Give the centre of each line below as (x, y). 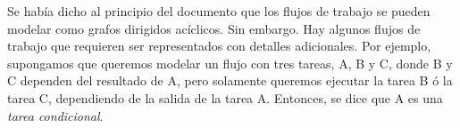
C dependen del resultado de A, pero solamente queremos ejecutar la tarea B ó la (230, 80)
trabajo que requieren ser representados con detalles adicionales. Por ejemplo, (219, 46)
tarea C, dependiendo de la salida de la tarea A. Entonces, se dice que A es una (225, 97)
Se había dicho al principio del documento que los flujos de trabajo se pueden (219, 11)
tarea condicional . (55, 115)
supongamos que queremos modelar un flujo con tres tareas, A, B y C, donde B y (230, 63)
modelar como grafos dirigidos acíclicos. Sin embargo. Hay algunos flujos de (214, 28)
